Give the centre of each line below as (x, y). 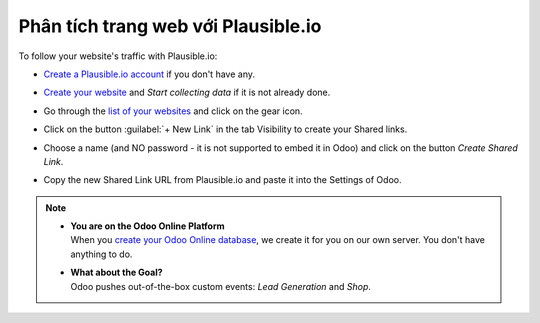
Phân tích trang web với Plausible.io (170, 26)
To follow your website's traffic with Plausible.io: (118, 56)
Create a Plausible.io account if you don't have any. (149, 74)
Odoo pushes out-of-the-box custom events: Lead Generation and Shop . (221, 286)
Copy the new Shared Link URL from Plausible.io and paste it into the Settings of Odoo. (222, 180)
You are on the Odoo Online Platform (147, 226)
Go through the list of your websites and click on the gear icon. (173, 111)
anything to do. (101, 254)
